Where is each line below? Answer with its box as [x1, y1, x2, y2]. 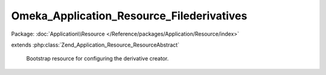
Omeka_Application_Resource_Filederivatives [11, 9, 248, 22]
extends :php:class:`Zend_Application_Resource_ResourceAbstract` [11, 41, 180, 48]
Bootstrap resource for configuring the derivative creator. [26, 55, 169, 62]
